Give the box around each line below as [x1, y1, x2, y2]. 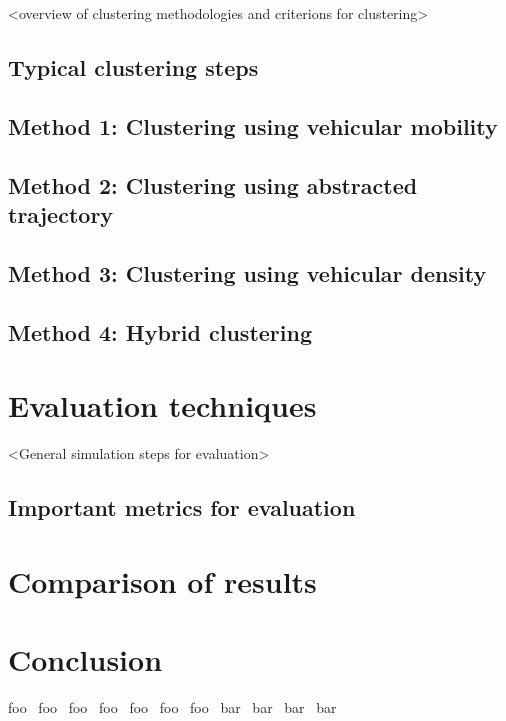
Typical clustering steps [8, 51, 259, 82]
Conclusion [8, 638, 163, 679]
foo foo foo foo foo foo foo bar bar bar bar [8, 696, 337, 717]
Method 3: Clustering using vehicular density [8, 257, 487, 288]
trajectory [8, 198, 114, 229]
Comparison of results [8, 560, 317, 601]
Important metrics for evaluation [8, 492, 356, 522]
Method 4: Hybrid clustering [8, 316, 312, 347]
